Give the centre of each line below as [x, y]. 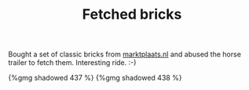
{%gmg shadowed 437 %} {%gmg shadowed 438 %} [95, 78]
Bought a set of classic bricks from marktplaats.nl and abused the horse [125, 54]
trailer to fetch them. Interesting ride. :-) [72, 63]
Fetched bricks [132, 14]
